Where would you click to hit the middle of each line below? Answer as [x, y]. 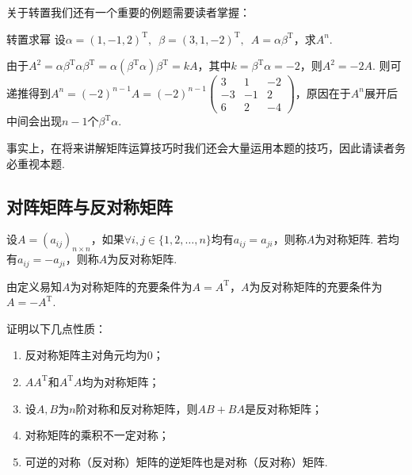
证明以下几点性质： [56, 328]
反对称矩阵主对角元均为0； [94, 355]
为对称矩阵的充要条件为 [131, 286]
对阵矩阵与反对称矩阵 [90, 206]
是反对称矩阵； [283, 408]
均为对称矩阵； [121, 381]
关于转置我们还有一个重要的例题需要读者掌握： [128, 12]
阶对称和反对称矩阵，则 [137, 408]
